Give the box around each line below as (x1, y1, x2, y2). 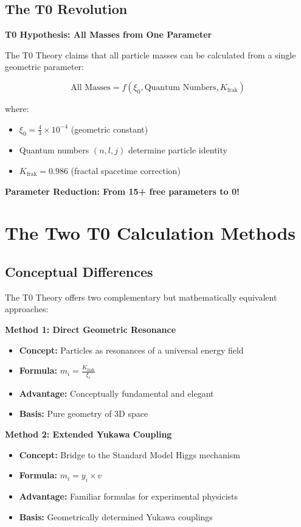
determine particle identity (128, 144, 227, 156)
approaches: (5, 302, 49, 315)
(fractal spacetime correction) (71, 164, 181, 176)
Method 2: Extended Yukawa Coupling (5, 428, 172, 441)
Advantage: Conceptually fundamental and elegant (19, 386, 214, 399)
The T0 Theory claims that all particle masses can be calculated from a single (5, 48, 296, 61)
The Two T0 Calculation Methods (5, 220, 296, 245)
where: (5, 102, 29, 114)
